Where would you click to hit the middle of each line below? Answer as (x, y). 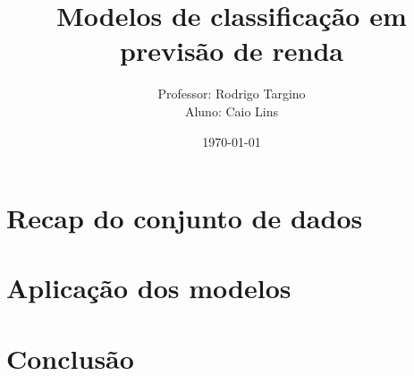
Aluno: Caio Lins (232, 111)
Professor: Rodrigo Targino (232, 94)
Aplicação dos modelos (149, 288)
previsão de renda (232, 51)
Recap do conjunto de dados (185, 218)
